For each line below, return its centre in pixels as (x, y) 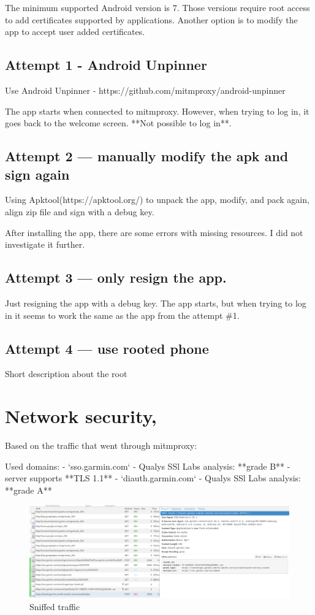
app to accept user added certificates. (75, 32)
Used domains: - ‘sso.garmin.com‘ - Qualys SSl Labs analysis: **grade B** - (148, 466)
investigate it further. (45, 244)
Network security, (81, 416)
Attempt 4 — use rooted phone (107, 348)
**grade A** (28, 490)
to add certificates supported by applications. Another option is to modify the (151, 19)
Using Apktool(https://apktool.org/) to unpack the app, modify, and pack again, (157, 200)
